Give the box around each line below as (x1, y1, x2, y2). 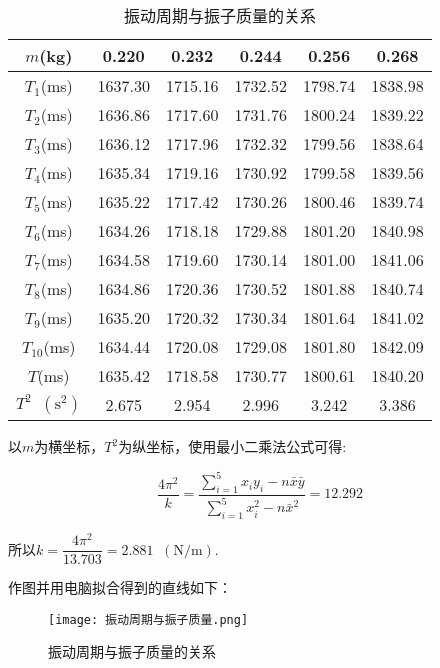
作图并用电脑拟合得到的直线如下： (8, 577, 232, 598)
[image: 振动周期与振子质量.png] (48, 612, 249, 627)
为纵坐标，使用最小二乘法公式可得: (118, 436, 347, 456)
